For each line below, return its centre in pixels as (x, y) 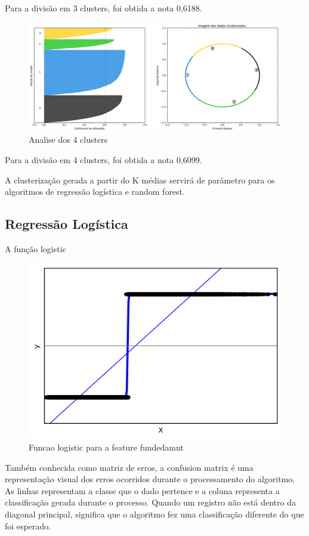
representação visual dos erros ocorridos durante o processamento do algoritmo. (150, 479)
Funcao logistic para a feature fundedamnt (106, 447)
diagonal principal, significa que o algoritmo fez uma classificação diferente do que (154, 514)
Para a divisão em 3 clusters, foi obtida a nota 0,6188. (103, 8)
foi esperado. (28, 526)
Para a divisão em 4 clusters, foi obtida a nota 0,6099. (103, 159)
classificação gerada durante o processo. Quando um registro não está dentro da (150, 502)
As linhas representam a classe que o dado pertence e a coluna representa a (142, 490)
